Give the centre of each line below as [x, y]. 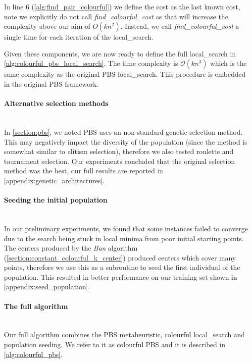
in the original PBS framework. [51, 83]
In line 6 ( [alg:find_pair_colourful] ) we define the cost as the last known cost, [122, 6]
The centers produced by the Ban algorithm [71, 248]
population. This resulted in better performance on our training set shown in [121, 277]
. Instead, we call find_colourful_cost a [180, 26]
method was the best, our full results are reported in [84, 171]
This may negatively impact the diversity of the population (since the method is [126, 141]
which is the [228, 63]
